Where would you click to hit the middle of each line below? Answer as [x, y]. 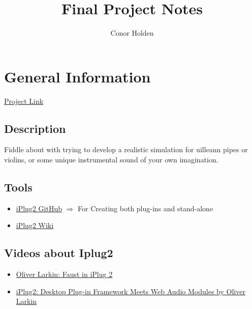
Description [35, 128]
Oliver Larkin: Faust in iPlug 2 [64, 274]
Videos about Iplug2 [59, 253]
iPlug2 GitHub [39, 208]
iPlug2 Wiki [35, 225]
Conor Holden [132, 33]
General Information [77, 76]
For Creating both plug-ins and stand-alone [146, 208]
